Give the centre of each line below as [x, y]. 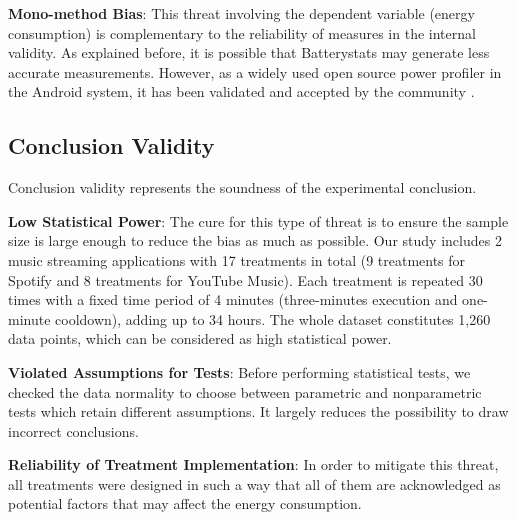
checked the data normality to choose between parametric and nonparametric [245, 391]
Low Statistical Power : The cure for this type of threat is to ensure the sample [258, 220]
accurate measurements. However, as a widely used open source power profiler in [255, 71]
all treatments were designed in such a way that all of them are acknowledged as [254, 483]
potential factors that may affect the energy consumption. [185, 503]
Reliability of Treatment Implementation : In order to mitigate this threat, [253, 464]
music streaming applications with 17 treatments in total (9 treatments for [237, 259]
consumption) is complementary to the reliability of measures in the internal [242, 32]
